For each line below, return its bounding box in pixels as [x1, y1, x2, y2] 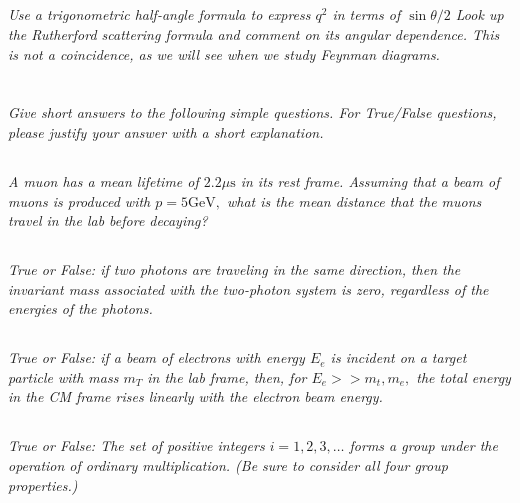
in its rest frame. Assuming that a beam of [240, 170, 500, 191]
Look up [455, 4, 504, 25]
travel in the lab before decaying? [8, 210, 208, 231]
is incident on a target [330, 347, 467, 368]
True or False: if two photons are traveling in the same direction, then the [8, 259, 461, 280]
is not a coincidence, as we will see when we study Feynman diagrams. [8, 43, 440, 64]
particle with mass [8, 366, 119, 387]
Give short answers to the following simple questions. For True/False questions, [8, 102, 497, 123]
